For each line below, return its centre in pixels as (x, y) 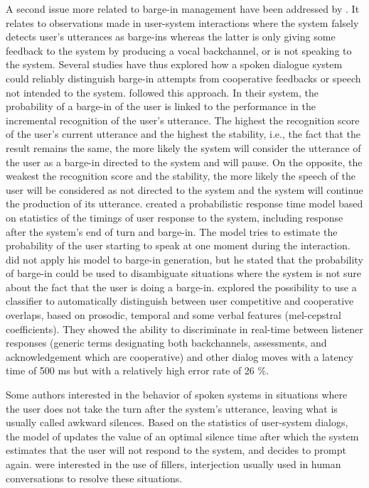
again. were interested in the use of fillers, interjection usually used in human (173, 464)
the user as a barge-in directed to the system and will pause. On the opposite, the (184, 162)
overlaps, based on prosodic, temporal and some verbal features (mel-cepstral (174, 315)
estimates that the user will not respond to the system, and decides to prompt (176, 450)
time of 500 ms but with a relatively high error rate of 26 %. (138, 370)
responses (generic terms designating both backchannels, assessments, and (166, 343)
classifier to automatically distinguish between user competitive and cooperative (180, 301)
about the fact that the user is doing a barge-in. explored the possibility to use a (181, 287)
